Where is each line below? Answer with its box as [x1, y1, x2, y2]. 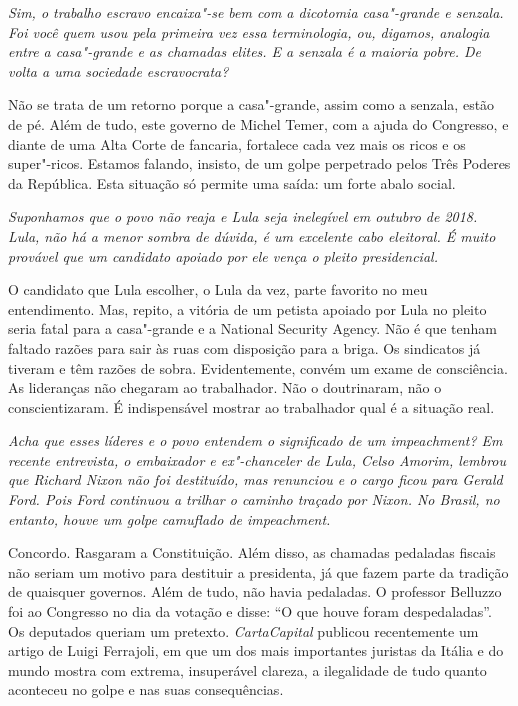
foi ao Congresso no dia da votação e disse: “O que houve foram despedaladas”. [8, 601, 492, 622]
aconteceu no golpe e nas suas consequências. [8, 679, 284, 700]
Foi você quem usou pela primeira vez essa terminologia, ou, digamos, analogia [8, 21, 490, 42]
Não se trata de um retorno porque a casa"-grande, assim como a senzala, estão [8, 94, 495, 115]
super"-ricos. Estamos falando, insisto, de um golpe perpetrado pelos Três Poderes [8, 153, 511, 174]
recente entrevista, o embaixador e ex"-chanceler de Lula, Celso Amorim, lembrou [8, 449, 507, 470]
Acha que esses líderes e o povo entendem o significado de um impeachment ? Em [8, 430, 503, 451]
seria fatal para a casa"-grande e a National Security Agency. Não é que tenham [8, 318, 497, 339]
